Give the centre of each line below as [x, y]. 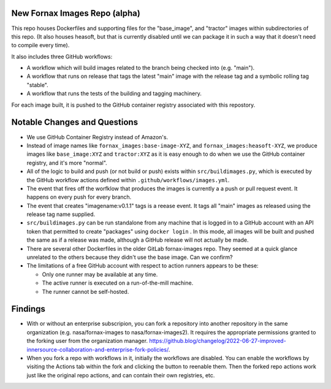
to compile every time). [40, 45]
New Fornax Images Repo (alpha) [76, 13]
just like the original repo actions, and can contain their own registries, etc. [121, 375]
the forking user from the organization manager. [87, 341]
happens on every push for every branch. [79, 197]
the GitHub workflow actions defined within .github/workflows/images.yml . [128, 180]
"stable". [37, 85]
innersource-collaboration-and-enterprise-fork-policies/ [97, 349]
